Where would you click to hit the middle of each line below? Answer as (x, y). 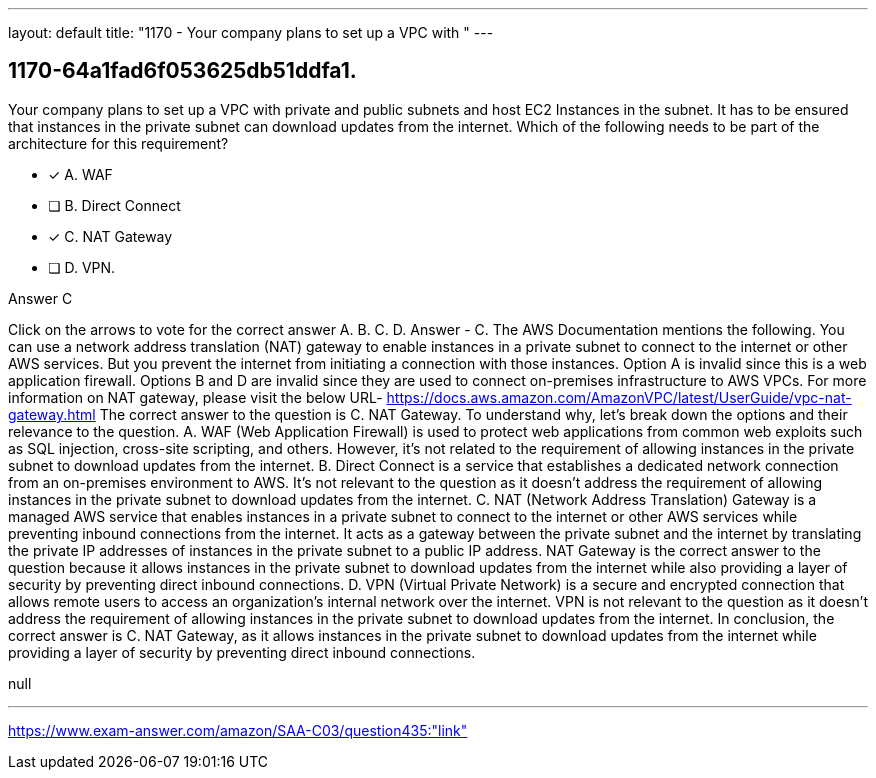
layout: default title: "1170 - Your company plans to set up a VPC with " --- (251, 32)
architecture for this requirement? (118, 143)
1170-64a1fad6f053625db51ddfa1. (182, 71)
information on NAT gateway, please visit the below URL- (195, 397)
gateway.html (52, 414)
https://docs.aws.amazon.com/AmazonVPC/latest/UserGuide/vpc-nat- (619, 397)
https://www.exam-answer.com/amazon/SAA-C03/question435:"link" (238, 730)
